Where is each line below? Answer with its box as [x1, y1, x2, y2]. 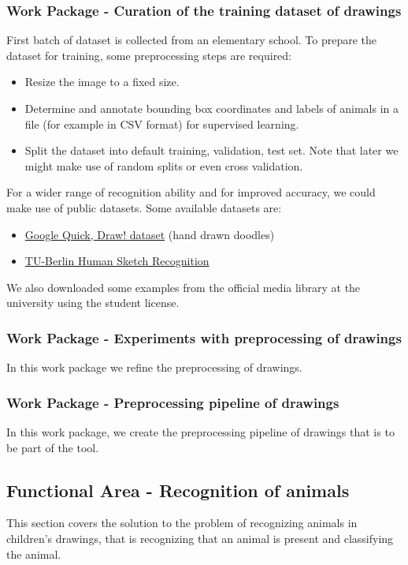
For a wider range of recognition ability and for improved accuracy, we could [6, 184, 376, 200]
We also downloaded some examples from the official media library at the [6, 279, 361, 295]
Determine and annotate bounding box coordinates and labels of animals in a [24, 100, 399, 116]
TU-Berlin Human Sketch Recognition [24, 253, 210, 269]
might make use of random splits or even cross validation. [24, 157, 303, 174]
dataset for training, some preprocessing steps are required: [6, 47, 292, 63]
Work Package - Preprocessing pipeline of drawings [6, 392, 339, 412]
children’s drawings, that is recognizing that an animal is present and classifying [6, 529, 394, 546]
